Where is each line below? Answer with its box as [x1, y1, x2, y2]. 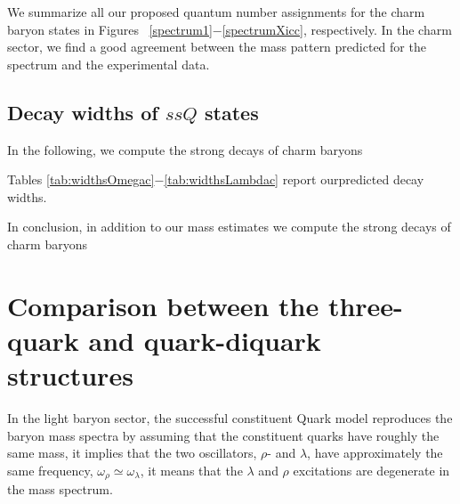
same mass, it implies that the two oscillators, [7, 443, 257, 462]
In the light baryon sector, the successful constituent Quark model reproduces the [7, 409, 453, 427]
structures [7, 357, 133, 394]
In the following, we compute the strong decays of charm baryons [7, 140, 363, 159]
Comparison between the [7, 287, 319, 323]
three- [327, 287, 403, 323]
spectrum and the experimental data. [7, 54, 210, 73]
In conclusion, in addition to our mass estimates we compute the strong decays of [7, 217, 451, 236]
